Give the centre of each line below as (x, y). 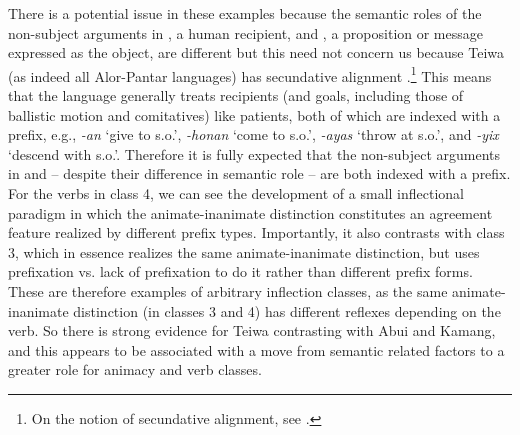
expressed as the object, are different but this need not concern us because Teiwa (256, 52)
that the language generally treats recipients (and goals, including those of (236, 95)
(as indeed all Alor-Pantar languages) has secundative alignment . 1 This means (250, 74)
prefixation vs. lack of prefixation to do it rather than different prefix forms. (240, 271)
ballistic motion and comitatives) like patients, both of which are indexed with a (254, 114)
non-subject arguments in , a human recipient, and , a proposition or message (245, 32)
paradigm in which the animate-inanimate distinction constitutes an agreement (250, 212)
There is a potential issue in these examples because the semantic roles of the (245, 13)
